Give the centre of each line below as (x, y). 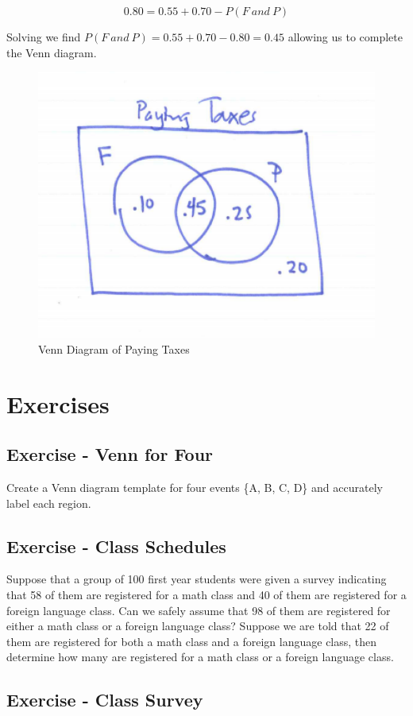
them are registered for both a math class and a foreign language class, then (192, 641)
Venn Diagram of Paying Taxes (114, 348)
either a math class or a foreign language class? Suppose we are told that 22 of (198, 626)
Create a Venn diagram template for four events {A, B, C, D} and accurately (195, 487)
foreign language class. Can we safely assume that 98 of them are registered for (199, 610)
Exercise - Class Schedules (116, 546)
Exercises (58, 403)
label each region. (49, 503)
